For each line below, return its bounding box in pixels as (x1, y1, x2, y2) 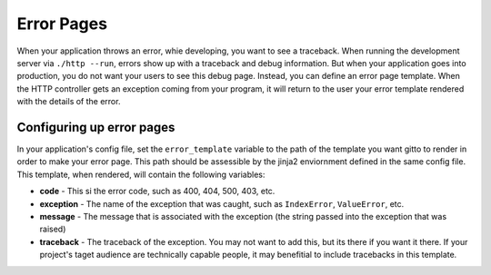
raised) (39, 223, 66, 235)
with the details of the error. (16, 96, 121, 107)
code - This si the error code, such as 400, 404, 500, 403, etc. (39, 186, 276, 197)
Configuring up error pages (16, 119, 175, 135)
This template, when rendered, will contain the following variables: (16, 169, 266, 180)
